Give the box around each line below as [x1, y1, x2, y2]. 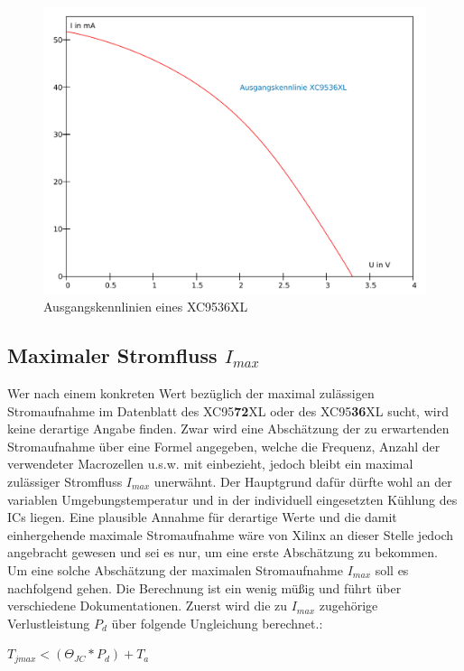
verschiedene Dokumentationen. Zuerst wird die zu [7, 596, 288, 615]
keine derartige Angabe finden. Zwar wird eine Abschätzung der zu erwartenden [7, 419, 450, 438]
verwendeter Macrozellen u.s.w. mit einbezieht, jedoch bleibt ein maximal [7, 454, 413, 473]
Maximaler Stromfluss [7, 341, 218, 369]
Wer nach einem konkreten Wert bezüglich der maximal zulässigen [7, 383, 375, 402]
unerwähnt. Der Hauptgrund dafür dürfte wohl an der [153, 471, 452, 490]
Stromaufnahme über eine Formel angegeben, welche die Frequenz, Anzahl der [7, 436, 441, 455]
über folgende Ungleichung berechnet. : [111, 613, 323, 632]
